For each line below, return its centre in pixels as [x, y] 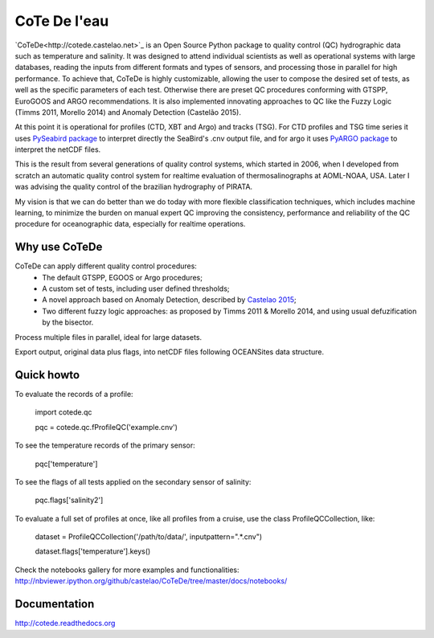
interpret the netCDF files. [58, 149]
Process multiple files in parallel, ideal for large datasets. [108, 337]
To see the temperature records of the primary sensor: [105, 445]
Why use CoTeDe [59, 247]
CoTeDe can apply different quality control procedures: [106, 266]
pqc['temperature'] [66, 464]
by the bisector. [68, 322]
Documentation [55, 604]
